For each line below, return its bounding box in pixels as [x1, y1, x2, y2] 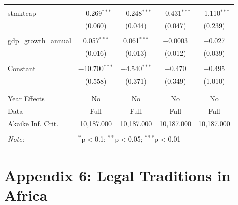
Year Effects [8, 93, 45, 104]
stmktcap [8, 8, 36, 18]
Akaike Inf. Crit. [8, 118, 59, 128]
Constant [8, 62, 36, 73]
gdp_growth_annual [8, 35, 71, 45]
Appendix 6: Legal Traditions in [4, 165, 231, 186]
